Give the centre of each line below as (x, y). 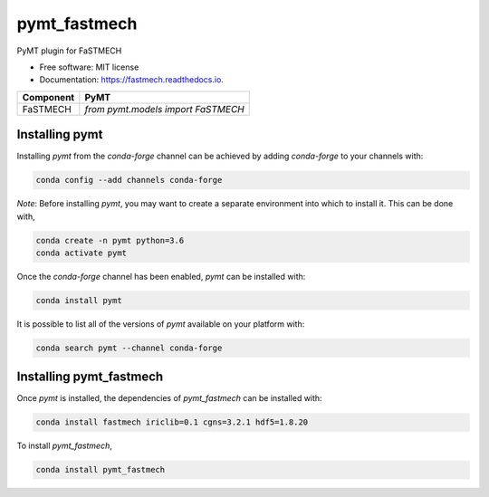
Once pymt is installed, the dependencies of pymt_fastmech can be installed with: (169, 398)
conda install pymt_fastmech (101, 470)
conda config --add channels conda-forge (129, 180)
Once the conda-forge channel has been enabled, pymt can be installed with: (161, 276)
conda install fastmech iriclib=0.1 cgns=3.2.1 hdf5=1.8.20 (172, 422)
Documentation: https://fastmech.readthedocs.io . (131, 80)
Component (48, 97)
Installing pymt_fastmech (90, 377)
